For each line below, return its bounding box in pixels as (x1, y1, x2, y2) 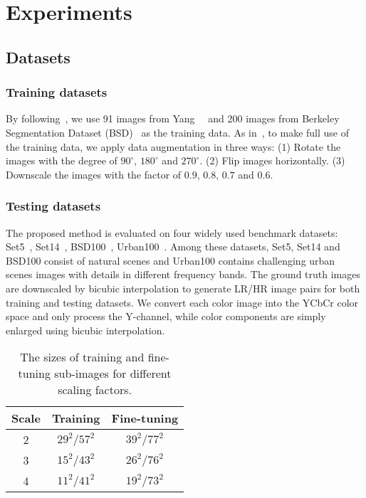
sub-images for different (54, 365, 172, 382)
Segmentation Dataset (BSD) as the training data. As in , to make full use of (6, 124, 349, 139)
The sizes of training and (20, 349, 145, 366)
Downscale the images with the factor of (6, 166, 182, 181)
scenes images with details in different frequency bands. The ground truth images (6, 267, 360, 282)
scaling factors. (58, 381, 132, 398)
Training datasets (6, 83, 108, 101)
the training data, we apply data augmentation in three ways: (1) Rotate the (6, 139, 341, 154)
